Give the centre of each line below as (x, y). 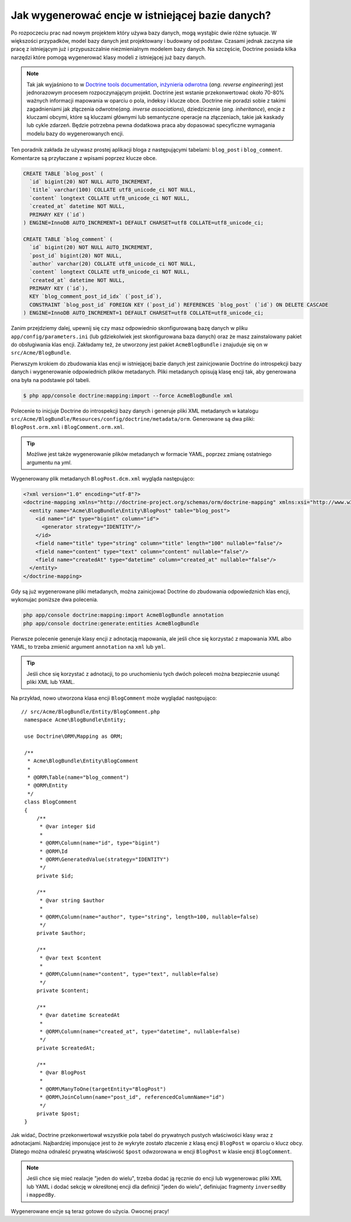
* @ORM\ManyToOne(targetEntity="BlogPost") (103, 1089)
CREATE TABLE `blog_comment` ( (68, 239)
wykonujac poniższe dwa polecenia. (55, 600)
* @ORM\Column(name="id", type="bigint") (100, 843)
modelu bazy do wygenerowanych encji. (75, 133)
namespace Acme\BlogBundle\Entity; (75, 720)
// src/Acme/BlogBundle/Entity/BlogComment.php (91, 712)
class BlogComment (51, 802)
